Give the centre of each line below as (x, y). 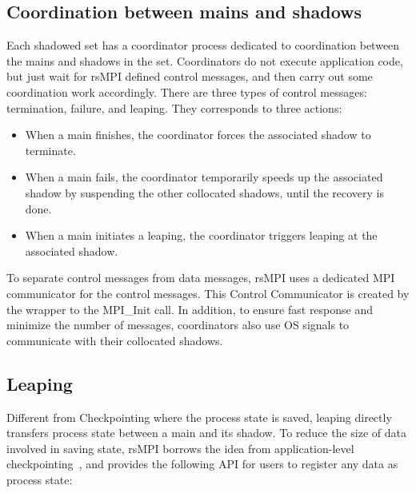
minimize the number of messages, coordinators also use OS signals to (178, 325)
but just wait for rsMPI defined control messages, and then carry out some (190, 76)
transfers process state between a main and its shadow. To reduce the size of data (207, 433)
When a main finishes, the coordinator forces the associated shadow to (198, 135)
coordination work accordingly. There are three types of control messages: (187, 91)
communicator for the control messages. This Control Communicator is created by (208, 293)
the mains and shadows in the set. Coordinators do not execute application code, (205, 60)
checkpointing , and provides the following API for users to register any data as (202, 464)
